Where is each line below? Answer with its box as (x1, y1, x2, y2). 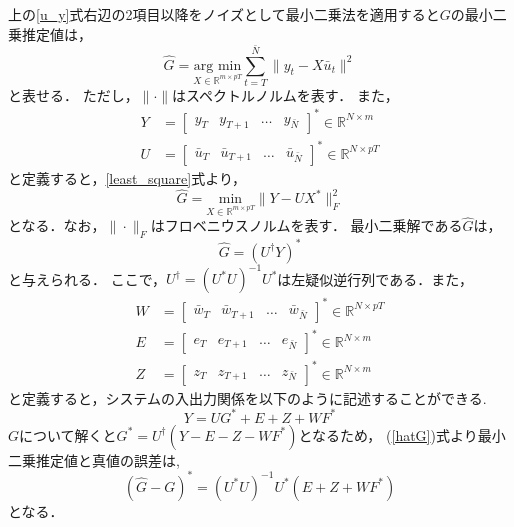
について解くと (19, 424, 117, 445)
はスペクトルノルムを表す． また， (172, 84, 399, 105)
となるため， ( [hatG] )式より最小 (298, 424, 506, 445)
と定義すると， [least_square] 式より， (8, 167, 246, 188)
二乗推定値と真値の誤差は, (8, 449, 180, 470)
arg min (193, 58, 242, 73)
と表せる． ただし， (8, 84, 139, 105)
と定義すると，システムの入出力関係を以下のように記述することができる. (8, 387, 487, 408)
